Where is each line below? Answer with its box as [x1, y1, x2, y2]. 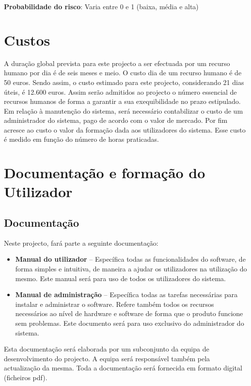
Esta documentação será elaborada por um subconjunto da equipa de [4, 344, 209, 354]
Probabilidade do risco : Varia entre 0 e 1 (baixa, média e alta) [4, 1, 199, 11]
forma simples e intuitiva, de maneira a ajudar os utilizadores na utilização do [15, 264, 247, 274]
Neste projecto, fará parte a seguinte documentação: [4, 237, 158, 248]
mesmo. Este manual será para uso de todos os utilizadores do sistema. [15, 273, 226, 283]
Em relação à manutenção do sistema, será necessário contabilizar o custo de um [4, 105, 243, 116]
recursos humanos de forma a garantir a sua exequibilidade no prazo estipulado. [4, 96, 241, 106]
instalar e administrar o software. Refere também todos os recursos [15, 299, 214, 309]
